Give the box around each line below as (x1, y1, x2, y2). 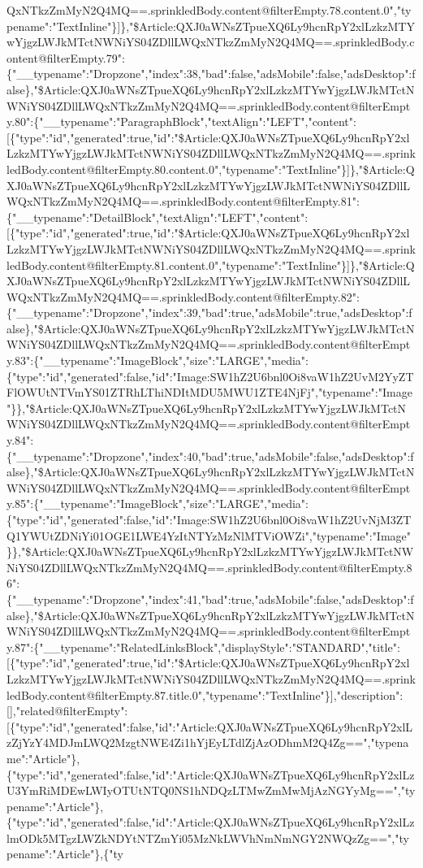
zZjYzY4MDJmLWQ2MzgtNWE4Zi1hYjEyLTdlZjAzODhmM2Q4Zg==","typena (6, 734, 409, 751)
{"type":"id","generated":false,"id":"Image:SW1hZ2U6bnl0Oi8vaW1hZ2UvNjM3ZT (6, 511, 412, 527)
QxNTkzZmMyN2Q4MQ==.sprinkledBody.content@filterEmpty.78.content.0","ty (6, 2, 412, 18)
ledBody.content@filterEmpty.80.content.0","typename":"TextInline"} (6, 160, 347, 177)
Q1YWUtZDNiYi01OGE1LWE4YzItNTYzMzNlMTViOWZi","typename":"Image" (6, 527, 412, 544)
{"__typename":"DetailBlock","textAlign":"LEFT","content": (6, 208, 309, 225)
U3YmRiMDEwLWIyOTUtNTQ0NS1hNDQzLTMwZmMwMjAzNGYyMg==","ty (6, 782, 416, 799)
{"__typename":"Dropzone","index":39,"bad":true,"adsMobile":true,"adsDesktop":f (6, 304, 412, 321)
